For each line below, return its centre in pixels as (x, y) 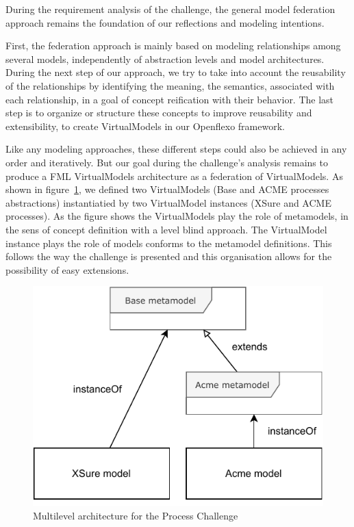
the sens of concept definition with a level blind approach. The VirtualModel (166, 229)
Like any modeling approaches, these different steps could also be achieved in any (176, 149)
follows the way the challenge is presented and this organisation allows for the (169, 256)
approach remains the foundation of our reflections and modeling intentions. (165, 22)
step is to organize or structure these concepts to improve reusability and (159, 113)
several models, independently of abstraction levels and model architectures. (165, 59)
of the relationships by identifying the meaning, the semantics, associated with (170, 85)
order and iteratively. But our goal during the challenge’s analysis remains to (167, 162)
